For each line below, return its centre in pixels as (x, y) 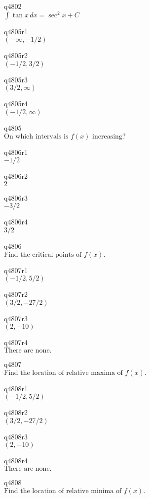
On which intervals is (36, 136)
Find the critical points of (43, 254)
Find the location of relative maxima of (63, 373)
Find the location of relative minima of (63, 491)
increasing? (109, 136)
